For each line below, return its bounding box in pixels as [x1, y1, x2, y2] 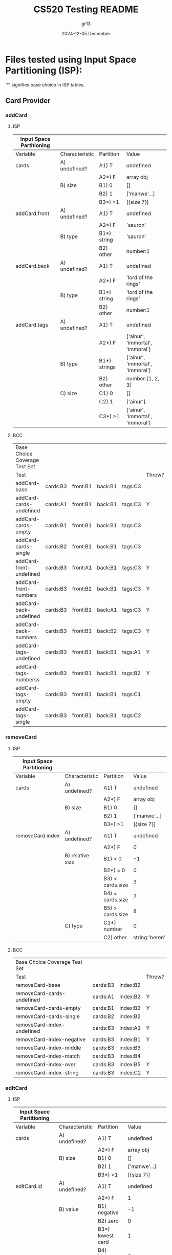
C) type [64, 922, 83, 929]
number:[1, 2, [126, 375, 160, 382]
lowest [98, 1232, 114, 1239]
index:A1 [119, 1024, 141, 1031]
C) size [60, 390, 77, 397]
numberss [15, 676, 40, 683]
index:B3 [119, 1044, 141, 1051]
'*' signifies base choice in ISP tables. [5, 81, 85, 88]
